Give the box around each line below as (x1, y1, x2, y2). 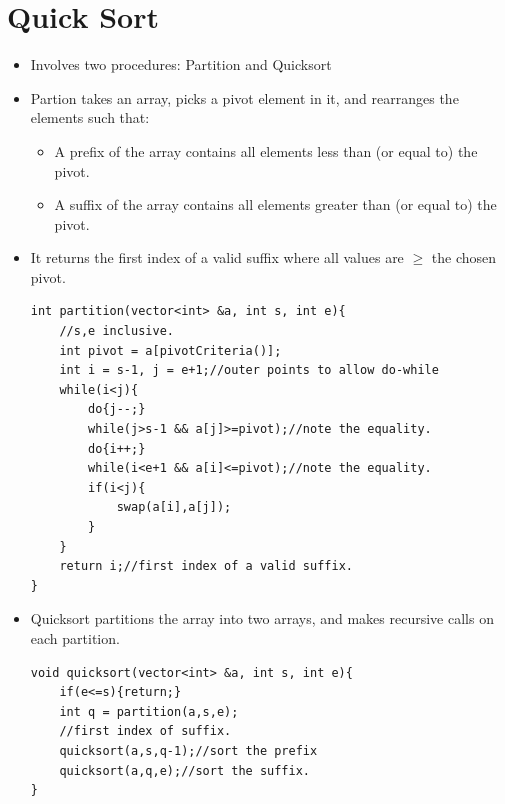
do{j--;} (88, 402, 146, 417)
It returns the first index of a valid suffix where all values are (30, 247, 404, 268)
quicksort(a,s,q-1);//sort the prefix (59, 743, 318, 758)
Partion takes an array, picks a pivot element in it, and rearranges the (30, 87, 459, 108)
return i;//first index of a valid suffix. (59, 559, 353, 574)
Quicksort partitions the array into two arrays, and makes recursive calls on (30, 608, 494, 629)
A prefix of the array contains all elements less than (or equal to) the (54, 140, 478, 161)
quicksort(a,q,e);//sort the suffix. (59, 763, 310, 778)
